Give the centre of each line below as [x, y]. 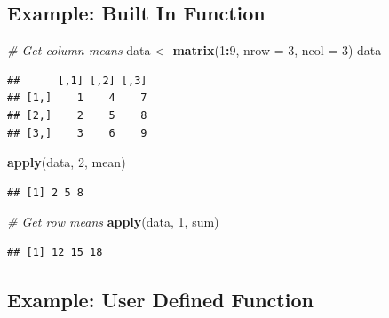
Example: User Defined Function [160, 299]
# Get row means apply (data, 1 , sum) [113, 222]
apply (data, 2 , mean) [67, 162]
